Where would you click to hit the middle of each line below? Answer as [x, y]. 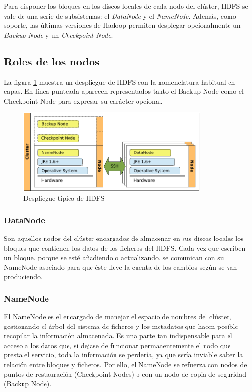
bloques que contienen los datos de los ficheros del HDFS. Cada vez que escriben [125, 248]
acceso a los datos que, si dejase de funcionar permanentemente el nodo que [117, 345]
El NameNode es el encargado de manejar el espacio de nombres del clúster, [118, 316]
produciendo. [23, 276]
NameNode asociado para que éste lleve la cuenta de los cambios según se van [121, 267]
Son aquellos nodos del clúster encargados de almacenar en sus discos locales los [124, 238]
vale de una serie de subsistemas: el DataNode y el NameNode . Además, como [120, 15]
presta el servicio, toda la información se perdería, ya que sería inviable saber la [124, 355]
